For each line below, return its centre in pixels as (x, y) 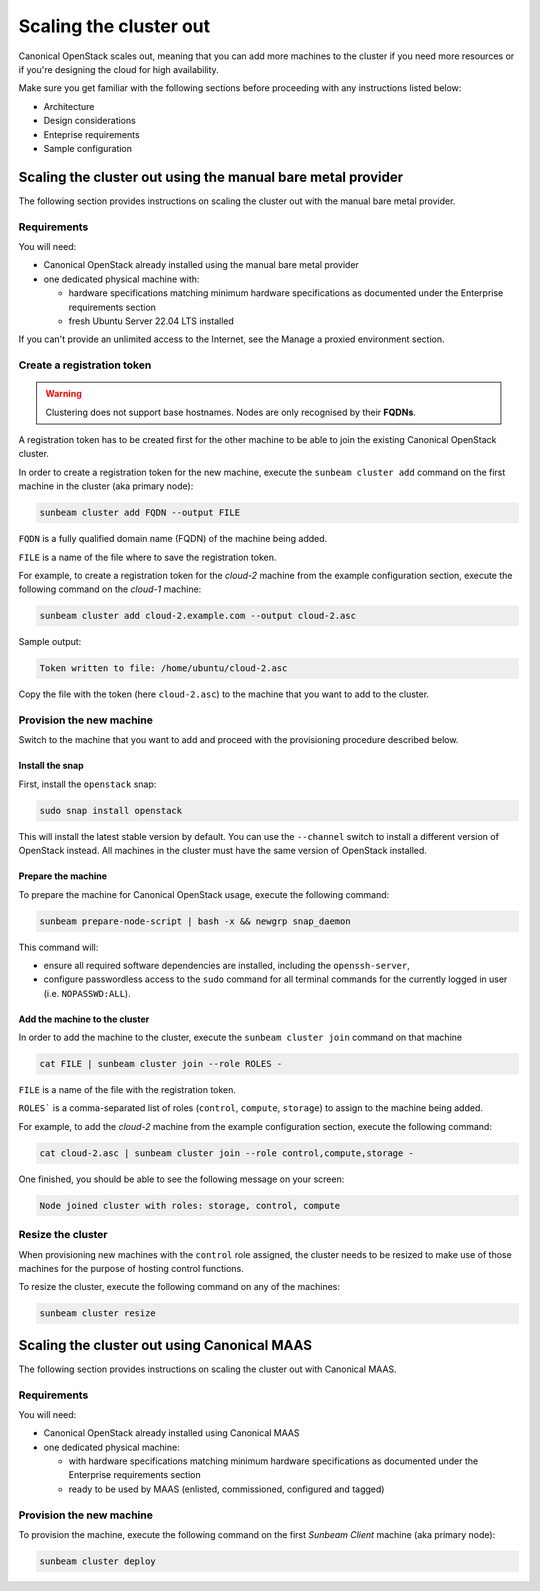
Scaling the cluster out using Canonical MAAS (165, 1345)
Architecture (69, 106)
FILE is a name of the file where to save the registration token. (147, 557)
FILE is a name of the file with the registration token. (127, 1090)
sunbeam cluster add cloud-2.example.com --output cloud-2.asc (198, 616)
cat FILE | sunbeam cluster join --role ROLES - (161, 1064)
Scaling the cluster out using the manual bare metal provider (211, 176)
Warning (63, 394)
